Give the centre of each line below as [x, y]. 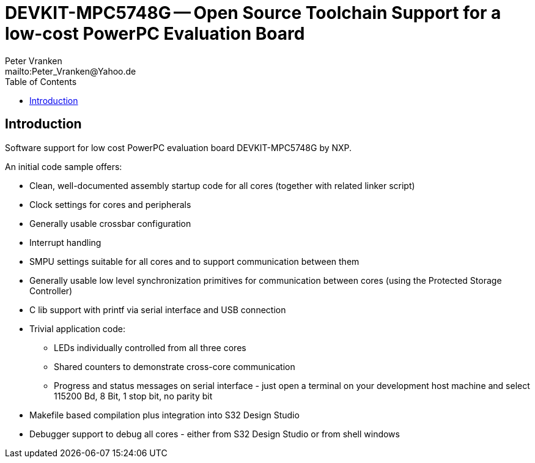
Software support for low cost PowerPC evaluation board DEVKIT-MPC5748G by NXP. [179, 147]
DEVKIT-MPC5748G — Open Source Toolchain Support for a [253, 13]
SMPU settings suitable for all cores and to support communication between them [194, 261]
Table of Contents [41, 81]
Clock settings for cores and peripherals [110, 204]
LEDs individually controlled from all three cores [150, 347]
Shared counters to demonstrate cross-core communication [175, 366]
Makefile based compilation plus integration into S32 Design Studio [164, 415]
